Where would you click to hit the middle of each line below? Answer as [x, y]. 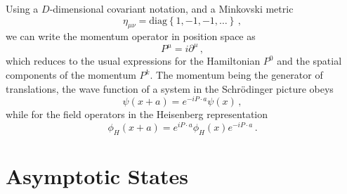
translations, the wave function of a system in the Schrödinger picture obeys [170, 88]
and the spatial [309, 61]
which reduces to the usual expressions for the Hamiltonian [133, 61]
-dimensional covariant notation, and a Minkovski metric [171, 8]
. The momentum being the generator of [236, 75]
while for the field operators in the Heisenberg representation [137, 114]
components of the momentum [71, 75]
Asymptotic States [97, 176]
